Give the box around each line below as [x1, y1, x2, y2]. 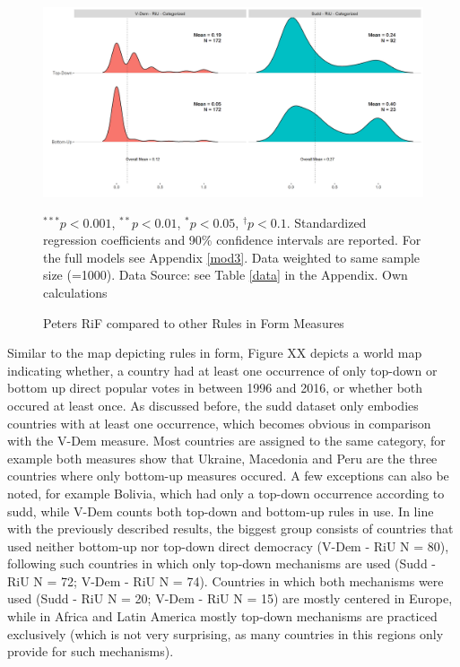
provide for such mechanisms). [7, 642, 174, 661]
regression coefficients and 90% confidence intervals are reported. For [43, 230, 421, 249]
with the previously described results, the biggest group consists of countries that [7, 519, 454, 538]
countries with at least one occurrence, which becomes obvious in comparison [7, 413, 431, 432]
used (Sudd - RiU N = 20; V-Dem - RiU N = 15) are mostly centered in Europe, [7, 589, 453, 608]
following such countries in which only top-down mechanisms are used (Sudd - [7, 554, 437, 573]
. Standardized [286, 212, 367, 231]
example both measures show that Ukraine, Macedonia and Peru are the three [7, 448, 438, 467]
